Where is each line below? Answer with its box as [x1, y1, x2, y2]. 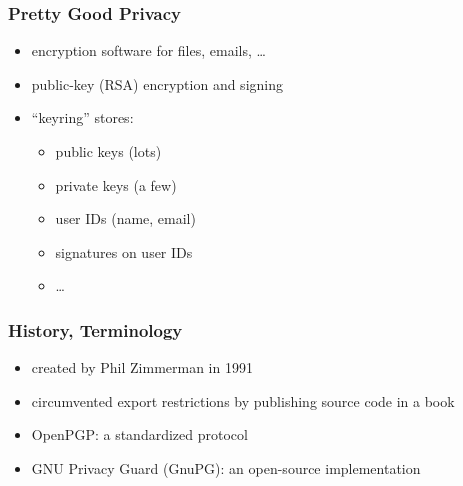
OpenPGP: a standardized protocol [31, 424, 248, 445]
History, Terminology [8, 317, 183, 342]
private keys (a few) [55, 174, 177, 195]
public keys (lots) [55, 141, 162, 161]
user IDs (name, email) [55, 208, 196, 229]
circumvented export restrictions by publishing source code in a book [31, 390, 455, 411]
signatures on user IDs [55, 241, 193, 262]
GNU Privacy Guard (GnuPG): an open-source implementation [31, 457, 421, 478]
